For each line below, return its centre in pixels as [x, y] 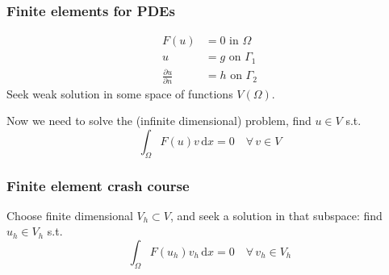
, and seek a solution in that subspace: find [276, 215]
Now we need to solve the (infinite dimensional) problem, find [159, 121]
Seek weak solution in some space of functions [120, 93]
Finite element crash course [98, 185]
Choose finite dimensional [70, 215]
